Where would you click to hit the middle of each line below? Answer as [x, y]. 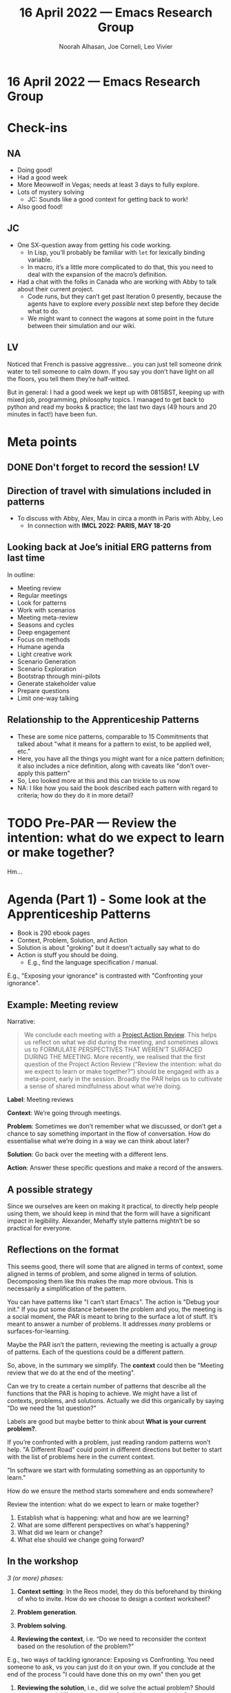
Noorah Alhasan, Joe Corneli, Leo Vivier [116, 46]
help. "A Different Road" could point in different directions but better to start [114, 1449]
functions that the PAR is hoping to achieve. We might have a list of [102, 1393]
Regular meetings [42, 595]
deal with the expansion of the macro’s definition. [97, 274]
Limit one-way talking [48, 698]
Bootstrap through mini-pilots [59, 676]
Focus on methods [43, 639]
